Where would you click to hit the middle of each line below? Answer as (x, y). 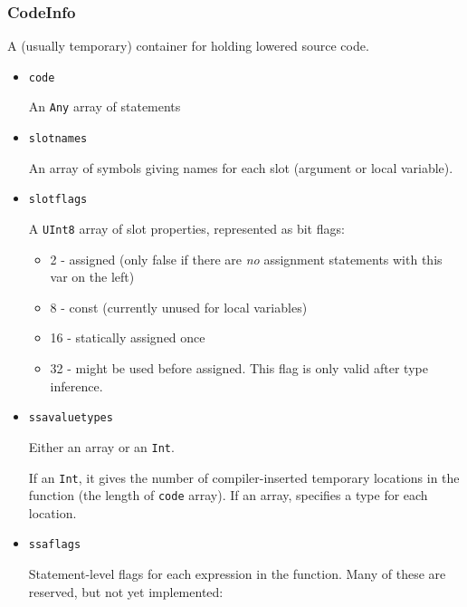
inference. (76, 385)
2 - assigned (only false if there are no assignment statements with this (246, 259)
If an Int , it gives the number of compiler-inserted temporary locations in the (244, 477)
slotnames (58, 139)
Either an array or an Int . (101, 446)
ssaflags (55, 545)
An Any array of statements (105, 106)
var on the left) (92, 277)
